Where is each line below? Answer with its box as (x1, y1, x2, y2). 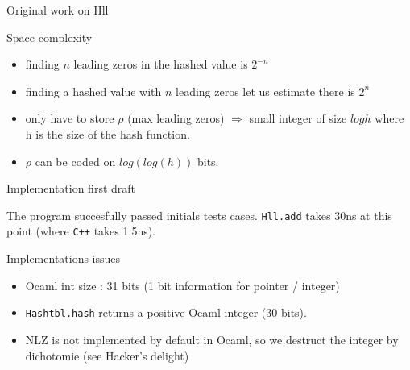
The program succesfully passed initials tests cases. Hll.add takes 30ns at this (6, 206, 392, 223)
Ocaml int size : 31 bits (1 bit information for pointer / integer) (25, 276, 340, 293)
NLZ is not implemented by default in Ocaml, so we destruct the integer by (25, 331, 399, 347)
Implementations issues (6, 250, 121, 267)
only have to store (25, 110, 114, 127)
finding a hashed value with (25, 82, 162, 99)
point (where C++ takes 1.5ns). (6, 222, 156, 239)
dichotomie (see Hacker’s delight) (25, 347, 189, 364)
